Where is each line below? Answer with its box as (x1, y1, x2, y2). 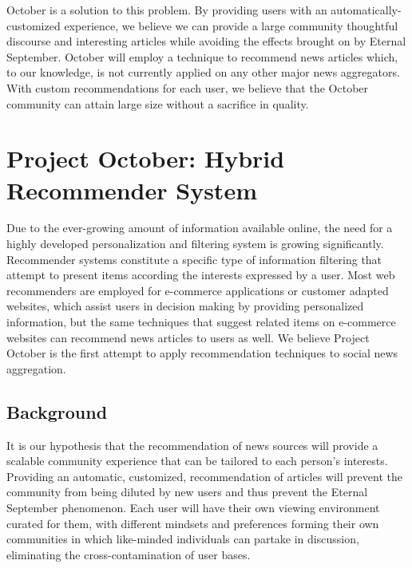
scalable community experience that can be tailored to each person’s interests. (6, 452, 388, 469)
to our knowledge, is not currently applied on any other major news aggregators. (6, 64, 400, 81)
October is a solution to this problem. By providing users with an (6, 2, 327, 18)
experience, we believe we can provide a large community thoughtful (64, 17, 398, 34)
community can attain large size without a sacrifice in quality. (6, 95, 309, 112)
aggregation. (6, 360, 66, 377)
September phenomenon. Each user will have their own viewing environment (6, 499, 380, 515)
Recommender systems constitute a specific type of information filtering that (6, 250, 382, 267)
